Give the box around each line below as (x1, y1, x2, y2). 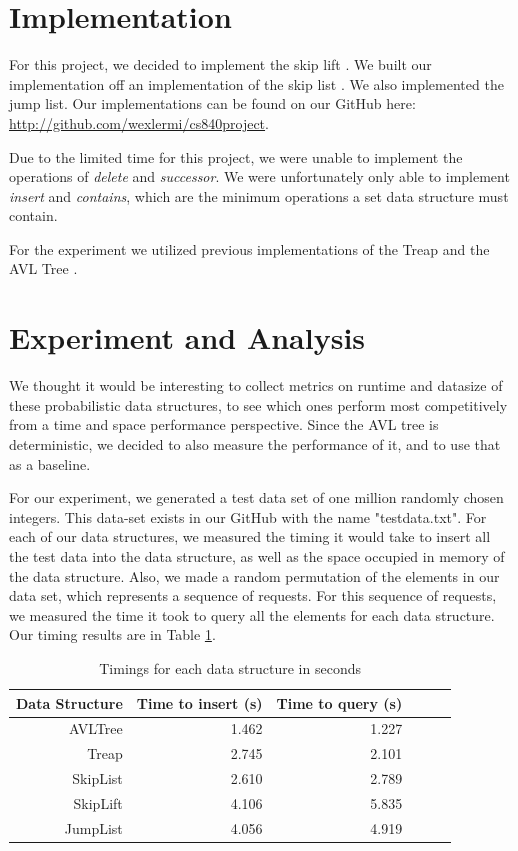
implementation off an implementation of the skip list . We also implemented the (9, 73, 504, 94)
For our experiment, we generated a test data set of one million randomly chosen (9, 487, 504, 508)
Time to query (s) (276, 692, 403, 713)
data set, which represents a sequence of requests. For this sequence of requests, (9, 585, 497, 606)
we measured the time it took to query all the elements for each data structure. (9, 604, 495, 625)
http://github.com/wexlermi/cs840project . (9, 112, 269, 133)
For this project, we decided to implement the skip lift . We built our (9, 54, 432, 75)
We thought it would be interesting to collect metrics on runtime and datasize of (9, 375, 503, 396)
